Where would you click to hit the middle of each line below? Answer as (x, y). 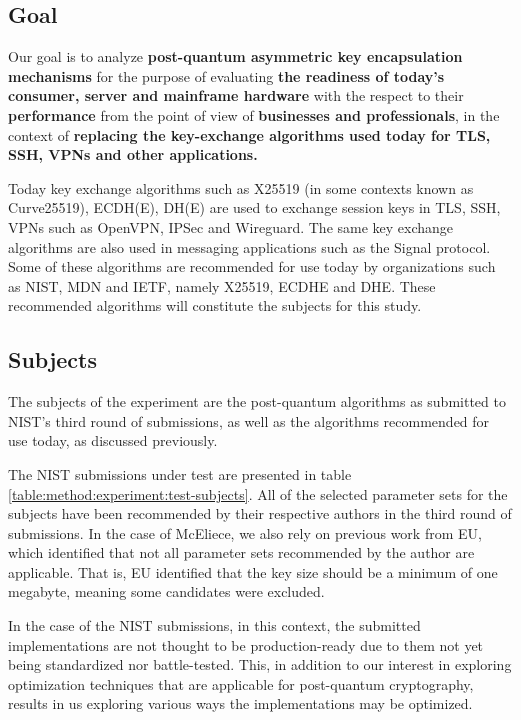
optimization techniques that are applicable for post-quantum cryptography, (241, 683)
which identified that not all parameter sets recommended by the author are (241, 552)
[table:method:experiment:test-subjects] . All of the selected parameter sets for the (258, 493)
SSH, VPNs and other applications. (133, 154)
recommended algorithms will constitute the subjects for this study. (215, 305)
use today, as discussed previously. (113, 440)
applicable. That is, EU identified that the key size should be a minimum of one (253, 571)
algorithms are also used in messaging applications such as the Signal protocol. (249, 246)
